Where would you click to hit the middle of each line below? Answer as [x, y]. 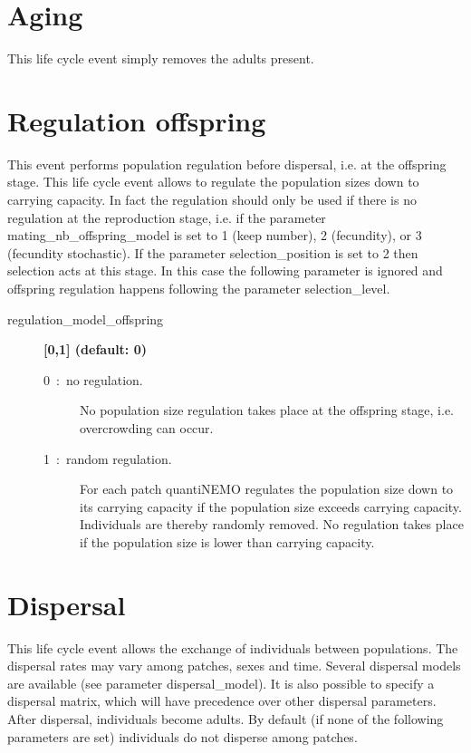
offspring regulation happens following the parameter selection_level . [199, 288]
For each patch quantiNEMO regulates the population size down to [267, 489]
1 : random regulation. [108, 458]
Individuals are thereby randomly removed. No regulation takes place [272, 524]
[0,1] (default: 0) [95, 349]
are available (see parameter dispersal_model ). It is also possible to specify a [221, 683]
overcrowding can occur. [147, 427]
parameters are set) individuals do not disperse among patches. [183, 736]
